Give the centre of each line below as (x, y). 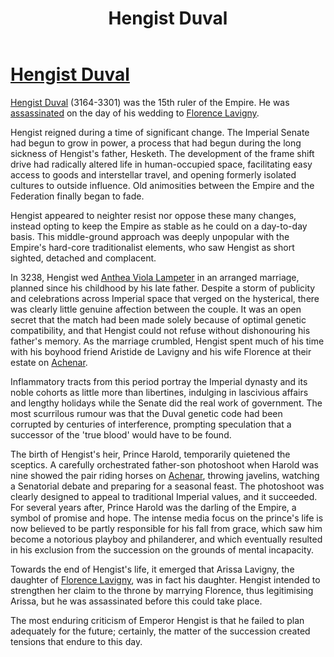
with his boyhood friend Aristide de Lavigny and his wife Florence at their (161, 351)
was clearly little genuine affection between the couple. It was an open (156, 309)
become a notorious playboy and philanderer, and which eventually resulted (166, 539)
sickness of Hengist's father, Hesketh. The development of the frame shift (162, 153)
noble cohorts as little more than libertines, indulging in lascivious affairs (159, 392)
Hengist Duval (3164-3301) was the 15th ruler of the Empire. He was (150, 102)
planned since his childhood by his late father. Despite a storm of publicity (163, 288)
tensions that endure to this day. (76, 641)
